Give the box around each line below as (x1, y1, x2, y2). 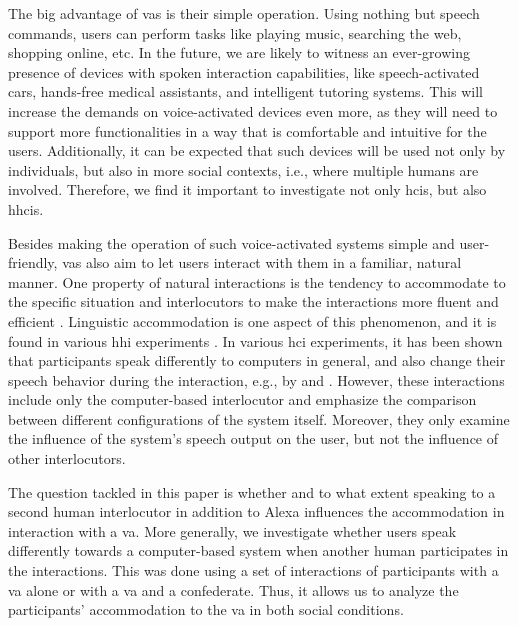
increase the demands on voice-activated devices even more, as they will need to (8, 100, 498, 121)
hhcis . (8, 198, 44, 219)
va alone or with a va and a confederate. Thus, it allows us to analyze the (8, 579, 459, 600)
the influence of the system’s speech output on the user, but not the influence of (8, 428, 499, 449)
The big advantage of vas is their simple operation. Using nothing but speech (8, 3, 480, 23)
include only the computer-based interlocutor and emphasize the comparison (8, 389, 477, 410)
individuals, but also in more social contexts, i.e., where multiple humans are (8, 159, 479, 180)
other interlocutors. (8, 448, 126, 469)
